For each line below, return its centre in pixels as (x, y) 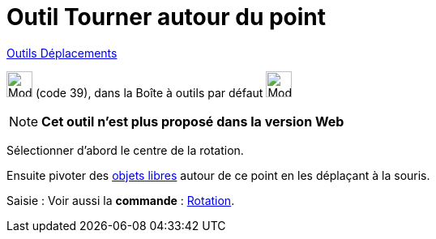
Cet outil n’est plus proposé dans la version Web (193, 121)
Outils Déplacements (62, 53)
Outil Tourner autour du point (167, 17)
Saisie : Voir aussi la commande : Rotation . (121, 200)
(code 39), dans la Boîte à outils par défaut (149, 92)
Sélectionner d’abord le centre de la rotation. (125, 150)
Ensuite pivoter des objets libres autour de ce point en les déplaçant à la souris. (218, 175)
